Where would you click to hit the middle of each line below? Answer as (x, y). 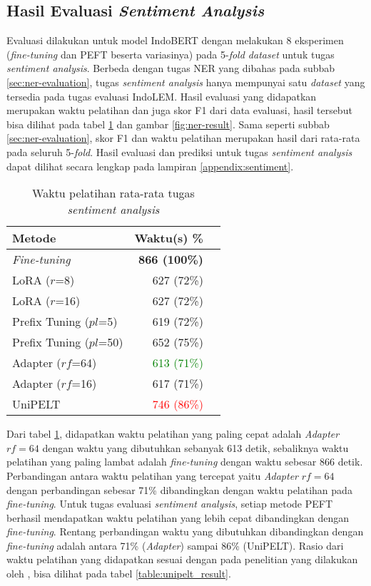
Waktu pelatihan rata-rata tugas (113, 193)
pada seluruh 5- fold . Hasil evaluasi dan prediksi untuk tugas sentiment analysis (179, 151)
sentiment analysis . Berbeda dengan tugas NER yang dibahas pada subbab (171, 68)
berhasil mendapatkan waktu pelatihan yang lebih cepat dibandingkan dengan (178, 517)
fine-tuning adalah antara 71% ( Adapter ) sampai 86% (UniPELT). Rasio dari (175, 545)
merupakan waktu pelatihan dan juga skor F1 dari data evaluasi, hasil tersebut (179, 110)
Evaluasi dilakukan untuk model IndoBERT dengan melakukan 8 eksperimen (175, 40)
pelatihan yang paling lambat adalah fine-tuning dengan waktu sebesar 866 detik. (185, 462)
